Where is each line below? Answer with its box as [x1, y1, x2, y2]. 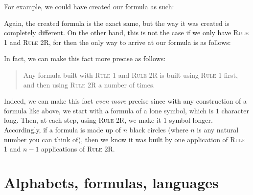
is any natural [197, 124, 239, 134]
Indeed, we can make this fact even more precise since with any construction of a [4, 96, 247, 106]
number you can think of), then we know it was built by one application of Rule [4, 134, 246, 144]
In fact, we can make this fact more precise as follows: [4, 53, 166, 64]
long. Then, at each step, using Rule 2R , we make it [4, 115, 161, 125]
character [221, 105, 249, 115]
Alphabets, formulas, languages [4, 172, 219, 192]
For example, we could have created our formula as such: [4, 1, 174, 11]
